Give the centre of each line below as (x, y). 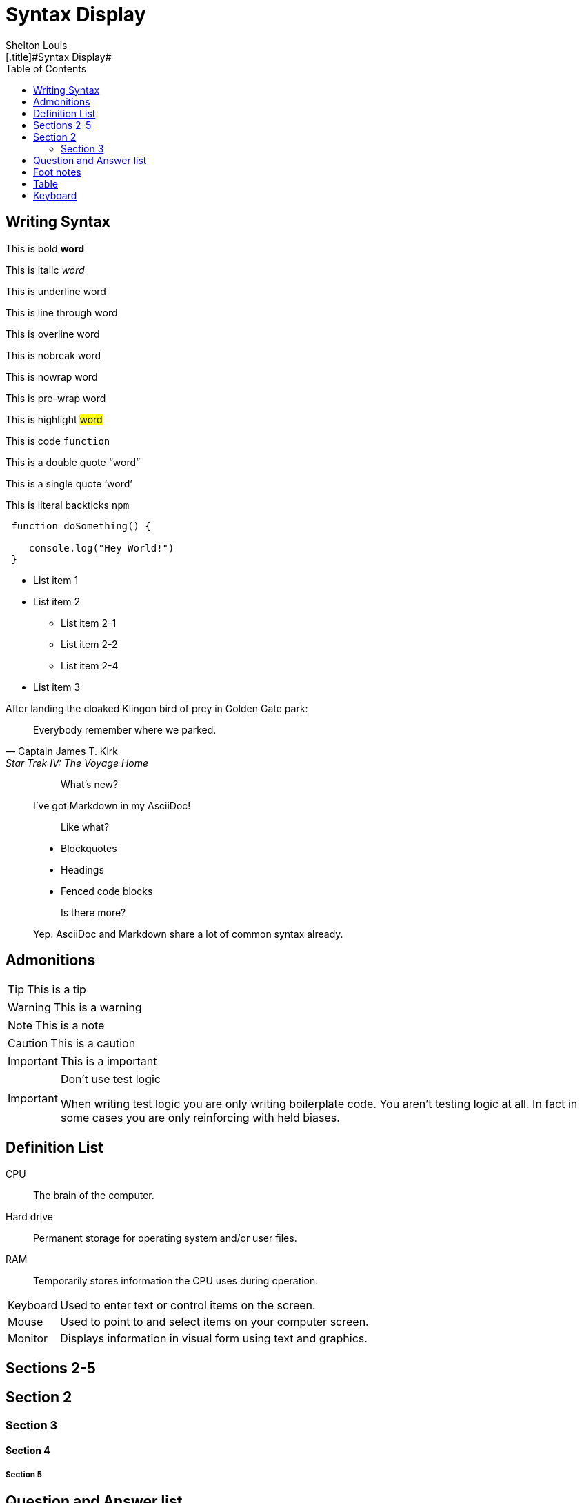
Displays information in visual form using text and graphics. (214, 1339)
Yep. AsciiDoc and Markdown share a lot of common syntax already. (188, 934)
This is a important (109, 1061)
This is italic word (45, 270)
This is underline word (56, 291)
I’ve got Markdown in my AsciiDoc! (112, 805)
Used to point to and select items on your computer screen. (214, 1322)
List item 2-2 (89, 644)
